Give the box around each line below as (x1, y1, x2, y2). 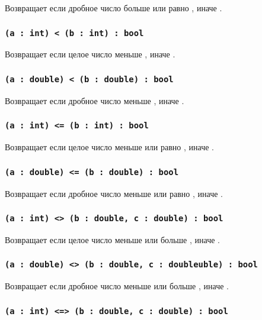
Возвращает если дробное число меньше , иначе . (5, 94, 184, 106)
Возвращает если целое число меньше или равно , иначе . (5, 141, 214, 153)
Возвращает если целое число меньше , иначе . (5, 48, 175, 60)
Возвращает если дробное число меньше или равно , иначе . (5, 187, 223, 199)
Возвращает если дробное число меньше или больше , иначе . (5, 280, 229, 292)
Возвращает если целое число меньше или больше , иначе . (5, 233, 220, 245)
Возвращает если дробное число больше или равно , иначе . (5, 2, 222, 14)
